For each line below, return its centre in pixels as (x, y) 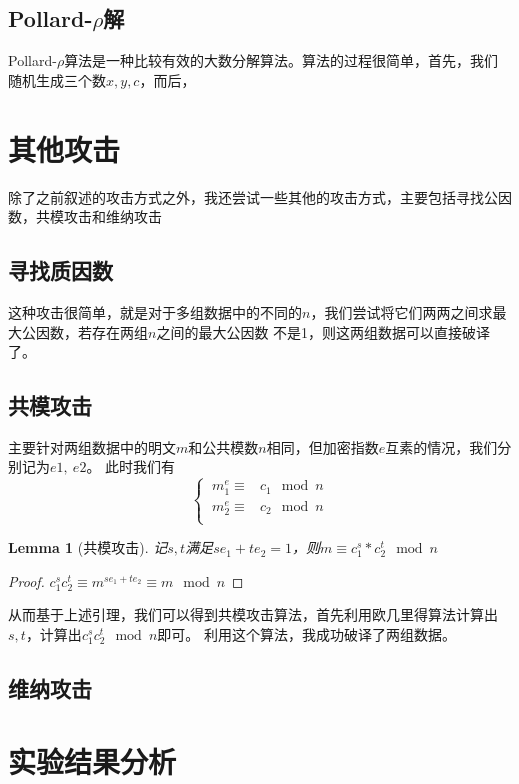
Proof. (26, 580)
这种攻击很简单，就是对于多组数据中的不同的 (155, 311)
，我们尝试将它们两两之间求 (401, 311)
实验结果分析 (92, 761)
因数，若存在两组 (91, 331)
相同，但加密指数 (322, 446)
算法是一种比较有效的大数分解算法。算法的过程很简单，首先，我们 (281, 60)
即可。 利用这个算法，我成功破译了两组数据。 (306, 633)
